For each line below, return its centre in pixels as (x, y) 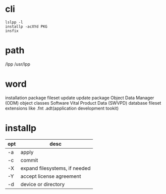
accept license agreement (51, 176)
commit (29, 160)
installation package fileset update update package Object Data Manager (80, 98)
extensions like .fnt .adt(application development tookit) (62, 108)
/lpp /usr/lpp (18, 64)
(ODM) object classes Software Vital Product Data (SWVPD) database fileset (83, 103)
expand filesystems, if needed (55, 168)
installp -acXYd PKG (27, 26)
